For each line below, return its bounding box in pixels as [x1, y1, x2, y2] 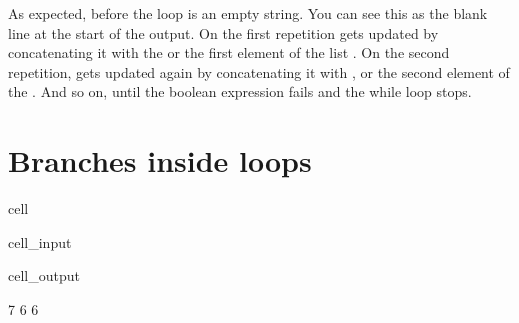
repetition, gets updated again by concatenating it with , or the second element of [8, 61, 510, 82]
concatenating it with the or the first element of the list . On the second [8, 42, 450, 63]
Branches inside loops [8, 140, 312, 181]
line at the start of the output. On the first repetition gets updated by [8, 22, 439, 43]
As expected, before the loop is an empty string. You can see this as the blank [8, 3, 488, 23]
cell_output [8, 265, 80, 286]
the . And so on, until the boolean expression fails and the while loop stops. [8, 81, 472, 102]
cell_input [8, 231, 72, 252]
